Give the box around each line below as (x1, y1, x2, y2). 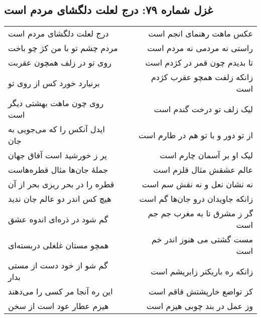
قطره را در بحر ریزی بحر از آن (8, 178, 114, 190)
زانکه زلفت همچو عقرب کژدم (151, 71, 253, 83)
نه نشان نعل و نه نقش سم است (142, 178, 253, 190)
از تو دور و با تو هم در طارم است (139, 129, 253, 141)
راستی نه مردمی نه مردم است (147, 42, 253, 54)
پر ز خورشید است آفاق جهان (8, 149, 107, 161)
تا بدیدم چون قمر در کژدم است (145, 57, 253, 69)
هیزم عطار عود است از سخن (8, 300, 109, 312)
